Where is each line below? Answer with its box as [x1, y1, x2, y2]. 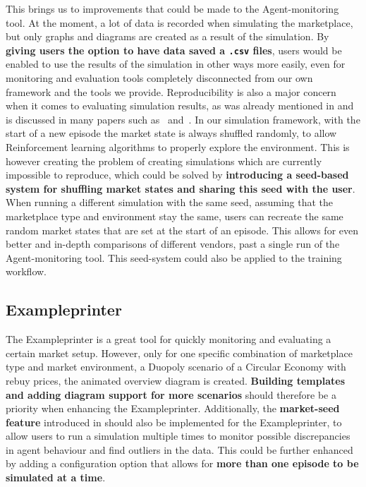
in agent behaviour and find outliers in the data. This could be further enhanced [6, 442, 353, 457]
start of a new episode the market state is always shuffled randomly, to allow [6, 126, 337, 140]
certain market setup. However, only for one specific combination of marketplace [6, 345, 353, 360]
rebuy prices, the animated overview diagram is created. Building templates [6, 373, 345, 387]
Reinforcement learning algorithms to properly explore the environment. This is [6, 140, 350, 154]
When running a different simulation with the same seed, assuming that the [6, 195, 334, 210]
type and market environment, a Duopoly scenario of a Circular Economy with [6, 359, 346, 374]
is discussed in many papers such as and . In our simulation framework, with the [6, 112, 360, 126]
